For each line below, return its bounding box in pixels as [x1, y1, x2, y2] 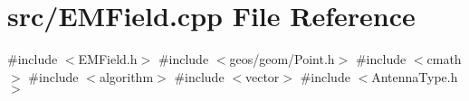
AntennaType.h [371, 67, 458, 86]
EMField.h [78, 50, 138, 69]
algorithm [99, 67, 154, 86]
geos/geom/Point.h [229, 50, 335, 69]
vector [244, 67, 280, 86]
